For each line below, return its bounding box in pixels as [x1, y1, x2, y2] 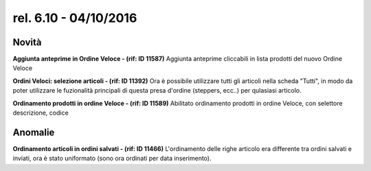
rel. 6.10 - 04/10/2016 [12, 10, 137, 25]
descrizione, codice [12, 109, 69, 117]
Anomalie [12, 126, 55, 138]
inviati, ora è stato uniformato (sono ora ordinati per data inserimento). [12, 155, 212, 163]
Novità [12, 36, 42, 48]
